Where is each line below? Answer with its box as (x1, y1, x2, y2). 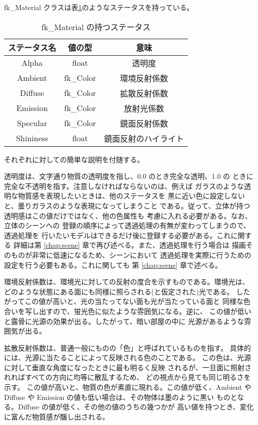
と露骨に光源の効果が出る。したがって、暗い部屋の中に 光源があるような (4, 315, 244, 326)
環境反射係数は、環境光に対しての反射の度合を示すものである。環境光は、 (4, 276, 249, 287)
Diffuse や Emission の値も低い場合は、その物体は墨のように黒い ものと (4, 391, 237, 402)
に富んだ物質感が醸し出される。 (4, 411, 109, 421)
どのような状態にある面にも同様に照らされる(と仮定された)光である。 (4, 286, 234, 296)
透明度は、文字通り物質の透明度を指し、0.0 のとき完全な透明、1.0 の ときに (4, 171, 253, 181)
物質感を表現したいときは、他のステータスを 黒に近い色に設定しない (18, 190, 245, 201)
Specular (17, 117, 48, 129)
